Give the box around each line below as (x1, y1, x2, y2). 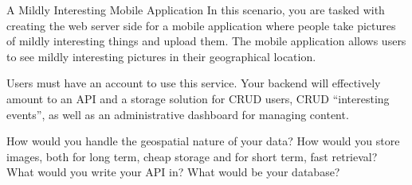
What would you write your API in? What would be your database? (6, 164, 340, 180)
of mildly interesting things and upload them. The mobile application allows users (6, 33, 406, 49)
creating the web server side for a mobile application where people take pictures (6, 17, 396, 33)
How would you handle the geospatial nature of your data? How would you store (6, 133, 400, 149)
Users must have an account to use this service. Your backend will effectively (6, 75, 381, 91)
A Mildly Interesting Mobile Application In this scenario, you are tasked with (6, 2, 385, 17)
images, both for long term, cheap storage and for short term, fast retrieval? (6, 148, 378, 164)
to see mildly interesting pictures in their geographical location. (6, 48, 316, 64)
